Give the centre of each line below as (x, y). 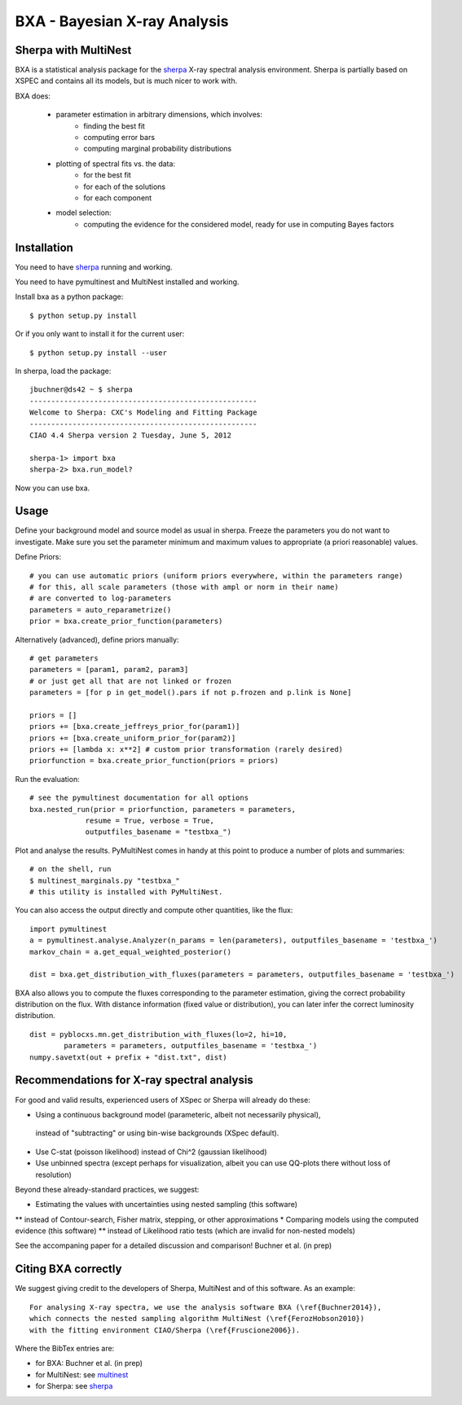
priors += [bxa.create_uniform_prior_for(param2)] (133, 738)
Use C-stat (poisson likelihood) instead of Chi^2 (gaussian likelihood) (152, 1152)
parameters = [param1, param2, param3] (109, 670)
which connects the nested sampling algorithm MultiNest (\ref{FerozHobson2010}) (197, 1319)
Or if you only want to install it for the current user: (100, 334)
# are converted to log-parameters (101, 598)
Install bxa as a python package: (69, 296)
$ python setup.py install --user (98, 353)
